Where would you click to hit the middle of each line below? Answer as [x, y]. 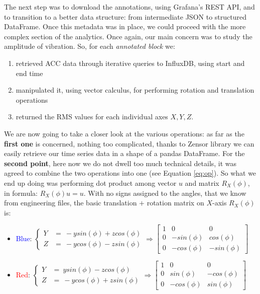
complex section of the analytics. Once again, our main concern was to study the [128, 36]
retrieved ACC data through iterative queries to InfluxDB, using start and [130, 63]
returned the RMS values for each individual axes [92, 117]
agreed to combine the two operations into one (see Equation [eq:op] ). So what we [130, 173]
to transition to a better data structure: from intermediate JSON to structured [125, 16]
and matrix [202, 182]
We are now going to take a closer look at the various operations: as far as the [124, 133]
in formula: [21, 193]
